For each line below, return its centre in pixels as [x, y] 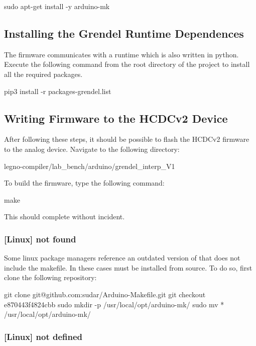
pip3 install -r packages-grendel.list [58, 91]
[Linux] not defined [43, 336]
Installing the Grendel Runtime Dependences [124, 33]
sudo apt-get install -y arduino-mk [57, 6]
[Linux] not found [40, 239]
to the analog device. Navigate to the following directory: [92, 149]
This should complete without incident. [65, 217]
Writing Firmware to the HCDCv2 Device [116, 118]
